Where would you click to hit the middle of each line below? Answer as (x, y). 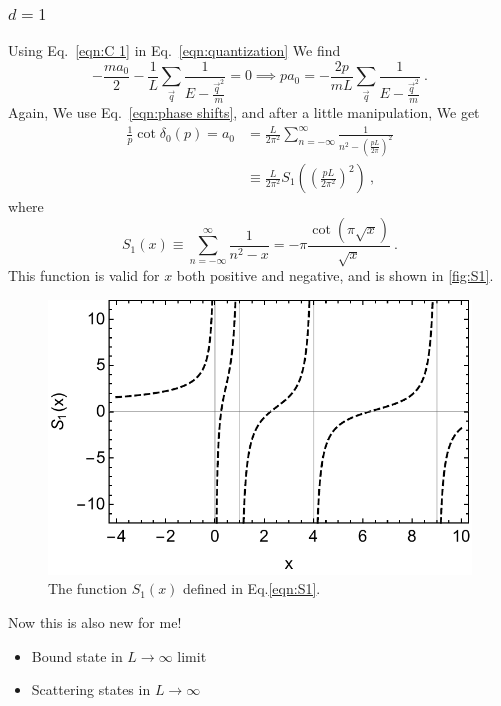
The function (87, 588)
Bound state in (77, 655)
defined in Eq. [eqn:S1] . (252, 588)
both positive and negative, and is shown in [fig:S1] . (335, 275)
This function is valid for (84, 275)
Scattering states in (91, 689)
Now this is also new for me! (95, 621)
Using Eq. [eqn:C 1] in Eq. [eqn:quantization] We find (174, 50)
